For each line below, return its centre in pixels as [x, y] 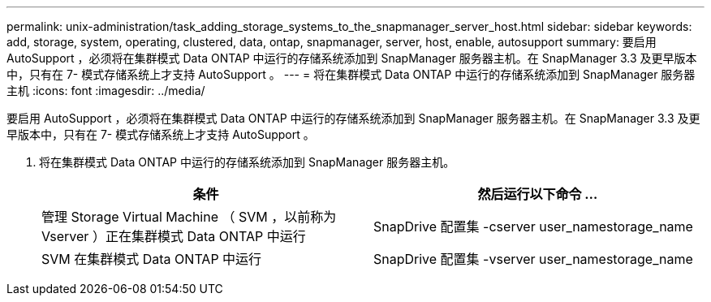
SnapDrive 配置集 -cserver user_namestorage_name [533, 226]
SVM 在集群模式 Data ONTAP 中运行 [152, 259]
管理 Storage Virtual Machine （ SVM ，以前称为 [189, 217]
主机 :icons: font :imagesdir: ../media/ [106, 91]
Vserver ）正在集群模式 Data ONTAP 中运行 [174, 236]
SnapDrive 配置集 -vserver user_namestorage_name [533, 259]
